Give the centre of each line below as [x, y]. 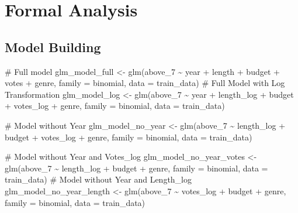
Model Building [53, 47]
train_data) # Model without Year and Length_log [98, 179]
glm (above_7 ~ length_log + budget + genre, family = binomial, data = [136, 168]
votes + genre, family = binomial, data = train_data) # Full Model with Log [145, 83]
